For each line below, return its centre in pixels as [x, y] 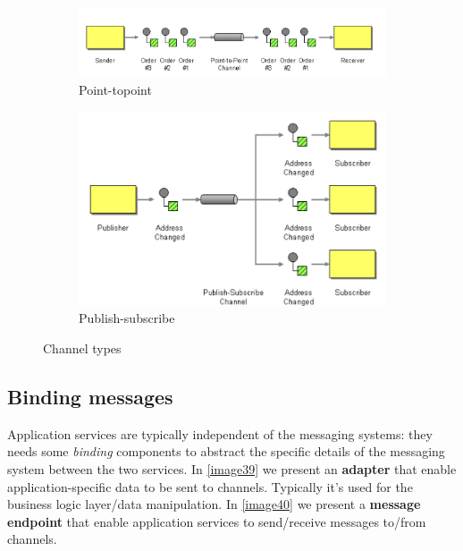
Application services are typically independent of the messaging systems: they [220, 433]
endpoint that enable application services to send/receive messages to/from [217, 521]
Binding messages [90, 396]
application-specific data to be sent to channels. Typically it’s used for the [210, 486]
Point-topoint [115, 90]
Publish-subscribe [127, 318]
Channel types [82, 348]
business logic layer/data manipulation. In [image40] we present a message [214, 504]
